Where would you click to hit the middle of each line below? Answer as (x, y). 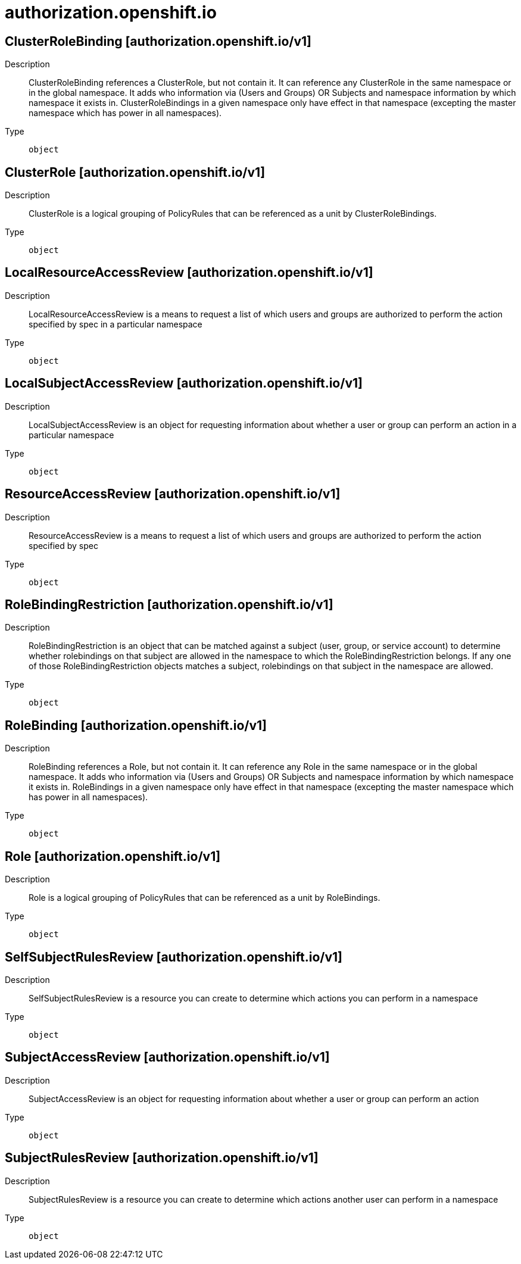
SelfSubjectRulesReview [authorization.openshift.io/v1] (174, 957)
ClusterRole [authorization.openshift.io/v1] (135, 172)
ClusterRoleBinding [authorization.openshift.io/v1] (158, 41)
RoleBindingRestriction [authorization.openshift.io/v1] (169, 604)
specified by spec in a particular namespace (116, 324)
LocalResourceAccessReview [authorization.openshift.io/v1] (189, 273)
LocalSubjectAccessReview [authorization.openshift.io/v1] (184, 383)
